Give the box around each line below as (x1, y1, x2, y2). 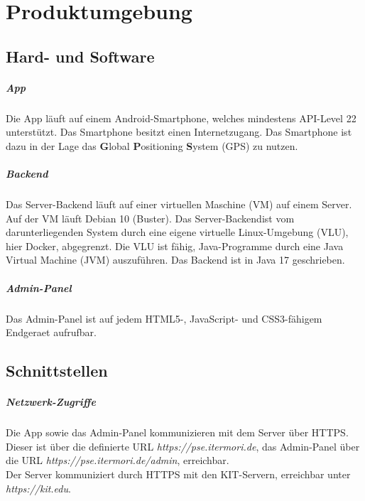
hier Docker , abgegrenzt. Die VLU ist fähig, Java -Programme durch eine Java (6, 238, 344, 253)
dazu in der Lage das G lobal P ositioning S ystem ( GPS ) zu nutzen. (6, 138, 298, 153)
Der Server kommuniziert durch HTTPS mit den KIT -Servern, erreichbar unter (6, 466, 351, 481)
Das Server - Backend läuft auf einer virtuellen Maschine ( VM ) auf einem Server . (6, 197, 352, 212)
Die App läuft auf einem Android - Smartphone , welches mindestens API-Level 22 (6, 110, 356, 125)
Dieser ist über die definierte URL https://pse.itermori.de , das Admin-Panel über (6, 438, 360, 453)
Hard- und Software (6, 45, 155, 67)
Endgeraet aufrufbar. (6, 325, 97, 340)
